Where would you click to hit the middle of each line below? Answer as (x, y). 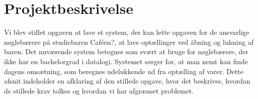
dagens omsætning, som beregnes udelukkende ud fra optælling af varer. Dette (124, 71)
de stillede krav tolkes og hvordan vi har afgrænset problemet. (99, 90)
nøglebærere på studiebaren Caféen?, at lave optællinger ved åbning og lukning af (129, 42)
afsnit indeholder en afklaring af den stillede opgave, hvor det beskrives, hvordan (127, 81)
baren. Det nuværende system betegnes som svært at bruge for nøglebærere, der (126, 51)
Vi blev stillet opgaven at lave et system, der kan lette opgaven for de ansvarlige (127, 32)
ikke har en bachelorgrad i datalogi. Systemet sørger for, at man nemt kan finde (126, 61)
